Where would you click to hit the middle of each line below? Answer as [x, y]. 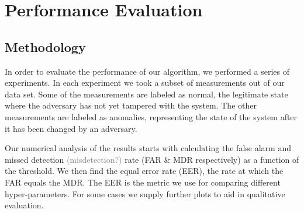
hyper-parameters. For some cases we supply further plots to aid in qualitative [145, 193]
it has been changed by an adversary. [71, 128]
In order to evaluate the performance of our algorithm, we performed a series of [147, 71]
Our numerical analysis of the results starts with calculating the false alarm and [148, 148]
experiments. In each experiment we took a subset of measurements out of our [145, 83]
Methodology [45, 46]
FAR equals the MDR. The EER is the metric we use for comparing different [143, 182]
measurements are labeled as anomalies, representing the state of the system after [151, 116]
